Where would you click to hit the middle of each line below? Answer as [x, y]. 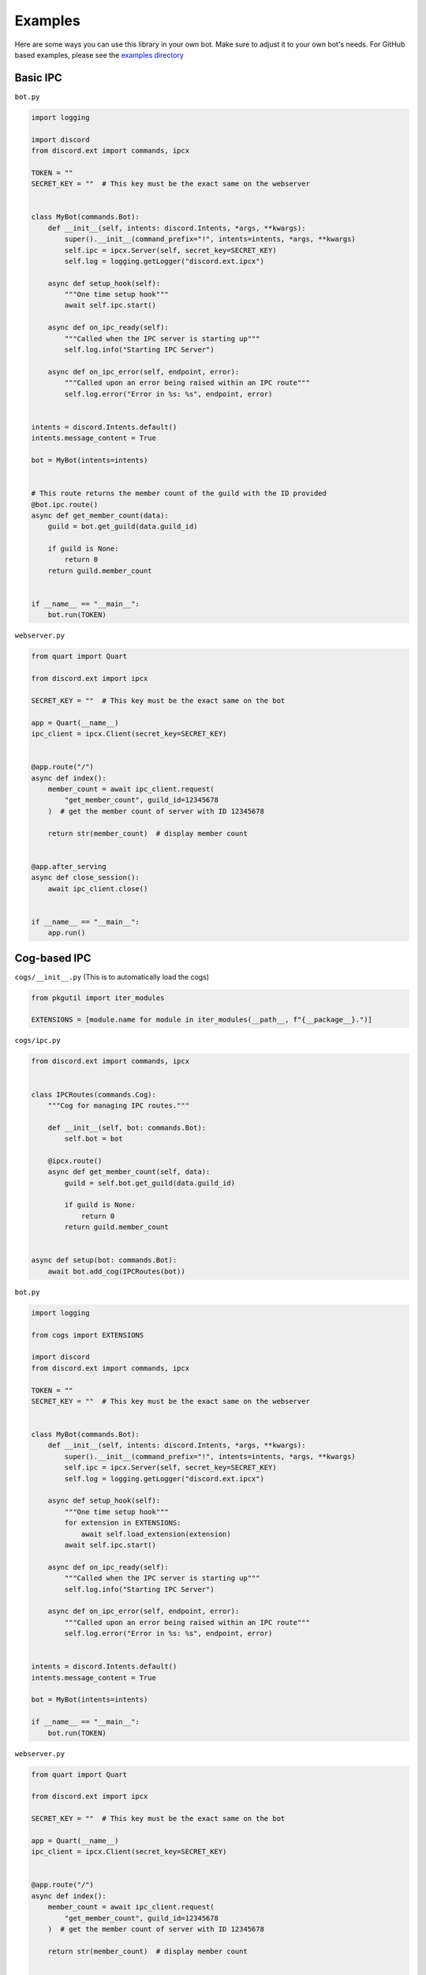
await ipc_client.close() [98, 888]
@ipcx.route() [75, 1161]
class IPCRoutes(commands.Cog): [94, 1095]
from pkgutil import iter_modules [98, 998]
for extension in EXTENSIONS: [123, 1523]
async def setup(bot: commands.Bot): [104, 1260]
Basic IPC [38, 78]
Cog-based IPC [53, 958]
